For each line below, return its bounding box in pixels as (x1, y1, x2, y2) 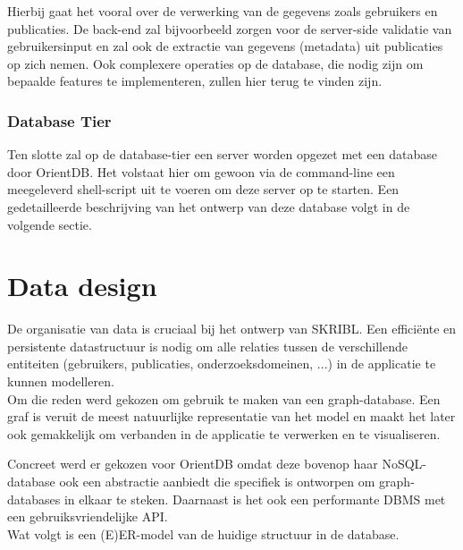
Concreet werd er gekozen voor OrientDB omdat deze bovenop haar (7, 454, 378, 473)
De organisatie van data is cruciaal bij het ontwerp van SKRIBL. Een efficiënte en (7, 319, 457, 338)
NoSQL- (382, 454, 426, 473)
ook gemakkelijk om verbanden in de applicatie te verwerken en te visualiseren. (7, 424, 441, 443)
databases (7, 489, 61, 508)
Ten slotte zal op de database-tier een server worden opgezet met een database (7, 145, 438, 164)
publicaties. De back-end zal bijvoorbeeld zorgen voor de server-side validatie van (7, 19, 452, 38)
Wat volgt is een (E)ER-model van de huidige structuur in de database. (7, 524, 400, 543)
